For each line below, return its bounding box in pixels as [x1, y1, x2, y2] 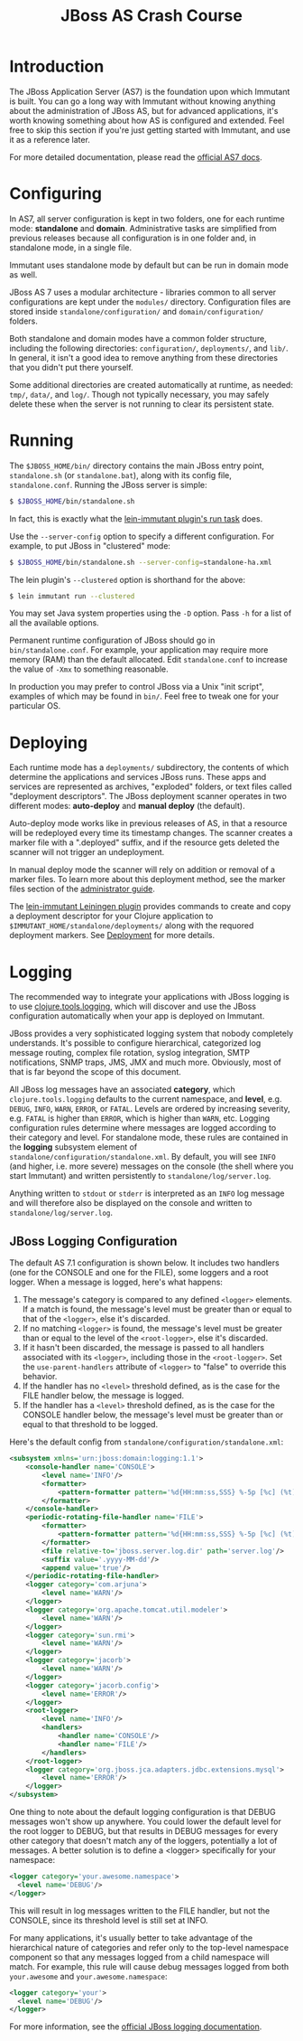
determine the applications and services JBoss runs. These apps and [9, 772, 267, 783]
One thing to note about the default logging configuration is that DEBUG [9, 1807, 277, 1817]
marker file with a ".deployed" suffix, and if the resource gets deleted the [9, 837, 280, 848]
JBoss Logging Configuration [9, 1233, 178, 1248]
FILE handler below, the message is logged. [22, 1390, 185, 1401]
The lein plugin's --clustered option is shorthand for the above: [9, 574, 246, 585]
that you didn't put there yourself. [9, 362, 133, 372]
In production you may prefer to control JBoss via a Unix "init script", [9, 682, 264, 692]
